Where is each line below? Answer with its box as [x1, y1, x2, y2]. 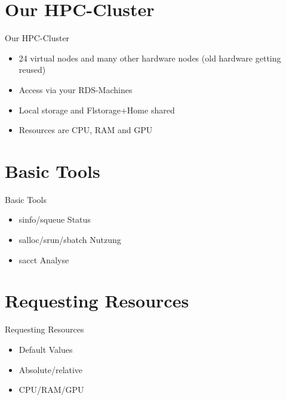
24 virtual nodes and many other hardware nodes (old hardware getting [19, 51, 281, 64]
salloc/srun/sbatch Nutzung [19, 233, 121, 245]
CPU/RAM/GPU [19, 383, 84, 396]
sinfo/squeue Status [19, 213, 91, 226]
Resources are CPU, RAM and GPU [19, 124, 153, 136]
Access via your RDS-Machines [19, 83, 133, 96]
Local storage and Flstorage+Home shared [19, 103, 175, 116]
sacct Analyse [19, 253, 69, 266]
